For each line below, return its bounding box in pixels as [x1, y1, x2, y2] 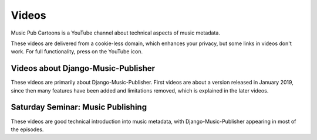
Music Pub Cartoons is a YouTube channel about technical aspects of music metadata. [11, 29, 220, 36]
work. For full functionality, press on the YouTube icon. [11, 48, 143, 55]
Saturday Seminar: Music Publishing [11, 103, 147, 112]
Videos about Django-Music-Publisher [11, 63, 156, 73]
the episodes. [11, 126, 44, 133]
